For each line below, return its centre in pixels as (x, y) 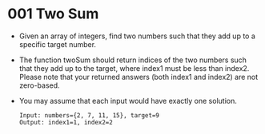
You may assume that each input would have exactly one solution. (128, 100)
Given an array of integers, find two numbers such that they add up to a (137, 36)
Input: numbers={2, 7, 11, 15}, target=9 (89, 115)
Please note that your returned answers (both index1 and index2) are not (139, 77)
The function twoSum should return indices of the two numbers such (133, 60)
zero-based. (40, 85)
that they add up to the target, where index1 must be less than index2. (134, 68)
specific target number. (58, 44)
